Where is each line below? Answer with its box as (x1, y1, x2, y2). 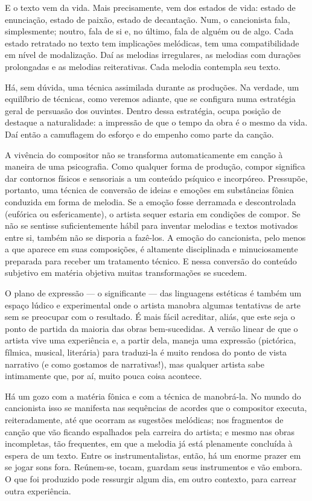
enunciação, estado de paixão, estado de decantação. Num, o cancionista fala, (5, 13, 290, 25)
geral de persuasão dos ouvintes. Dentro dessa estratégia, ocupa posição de (5, 104, 281, 116)
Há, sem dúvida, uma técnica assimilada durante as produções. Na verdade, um (5, 80, 299, 93)
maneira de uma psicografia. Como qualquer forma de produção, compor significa (5, 160, 305, 173)
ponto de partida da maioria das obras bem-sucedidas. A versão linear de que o (5, 322, 298, 334)
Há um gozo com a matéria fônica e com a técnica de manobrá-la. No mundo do (5, 389, 301, 402)
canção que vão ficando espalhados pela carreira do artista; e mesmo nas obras (5, 425, 295, 438)
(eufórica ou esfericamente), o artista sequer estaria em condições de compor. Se (5, 207, 301, 220)
